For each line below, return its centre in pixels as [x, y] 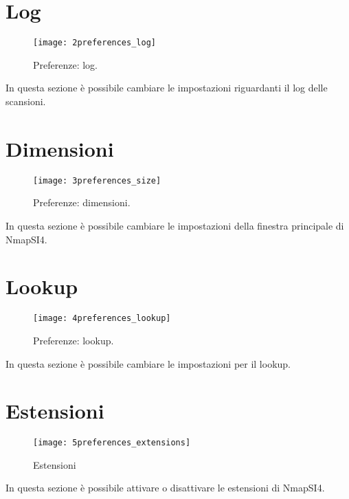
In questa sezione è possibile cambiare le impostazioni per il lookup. [148, 363]
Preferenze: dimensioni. [82, 202]
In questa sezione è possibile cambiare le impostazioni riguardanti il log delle [167, 88]
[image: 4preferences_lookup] [102, 319]
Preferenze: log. [65, 64]
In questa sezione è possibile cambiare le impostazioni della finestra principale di [175, 225]
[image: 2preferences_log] [94, 43]
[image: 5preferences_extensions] [112, 443]
